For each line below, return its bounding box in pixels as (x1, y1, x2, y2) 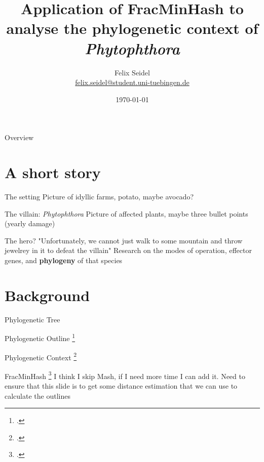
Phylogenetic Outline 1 (5, 331, 76, 343)
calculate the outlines (5, 390, 70, 401)
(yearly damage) (5, 218, 55, 229)
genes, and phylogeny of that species (5, 255, 123, 265)
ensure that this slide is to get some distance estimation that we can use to (5, 381, 238, 391)
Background (5, 284, 90, 305)
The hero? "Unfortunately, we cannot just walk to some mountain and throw (5, 235, 243, 245)
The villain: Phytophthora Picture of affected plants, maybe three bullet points (5, 208, 248, 219)
